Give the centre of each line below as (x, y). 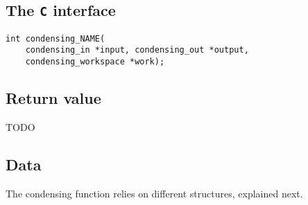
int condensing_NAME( (55, 38)
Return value (53, 98)
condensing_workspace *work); (95, 62)
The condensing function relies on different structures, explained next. (154, 193)
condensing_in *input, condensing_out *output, (137, 50)
